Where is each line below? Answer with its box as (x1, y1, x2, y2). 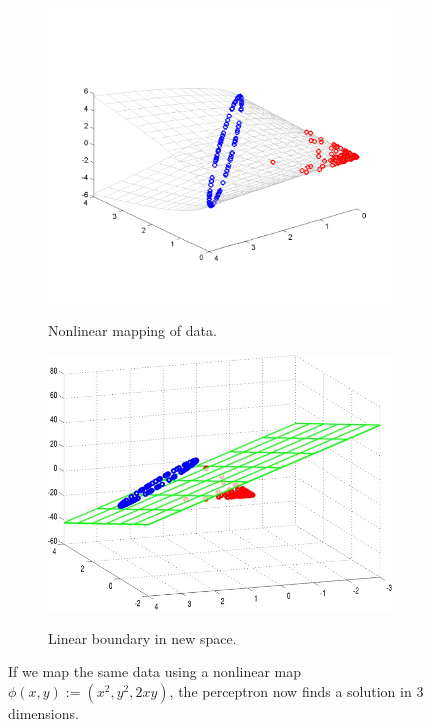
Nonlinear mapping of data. (48, 320, 217, 341)
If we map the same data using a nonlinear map (8, 661, 302, 682)
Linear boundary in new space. (48, 627, 237, 648)
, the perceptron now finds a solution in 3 (169, 680, 424, 701)
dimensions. (8, 702, 79, 723)
